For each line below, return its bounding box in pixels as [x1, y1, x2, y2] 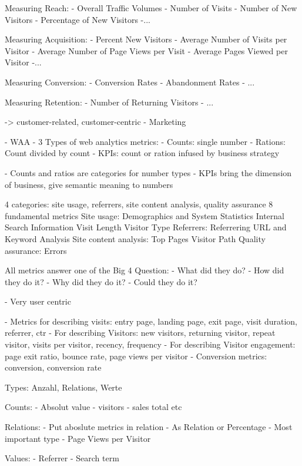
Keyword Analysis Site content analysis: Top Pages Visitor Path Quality [5, 232, 266, 244]
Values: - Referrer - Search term [5, 452, 119, 464]
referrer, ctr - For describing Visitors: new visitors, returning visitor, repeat [5, 326, 276, 339]
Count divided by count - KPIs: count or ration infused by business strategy [5, 147, 280, 159]
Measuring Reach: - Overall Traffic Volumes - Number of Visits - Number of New [5, 2, 297, 14]
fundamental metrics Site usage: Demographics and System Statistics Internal [5, 209, 284, 222]
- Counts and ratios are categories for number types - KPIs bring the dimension [5, 166, 292, 179]
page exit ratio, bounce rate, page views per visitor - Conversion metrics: [5, 349, 267, 362]
